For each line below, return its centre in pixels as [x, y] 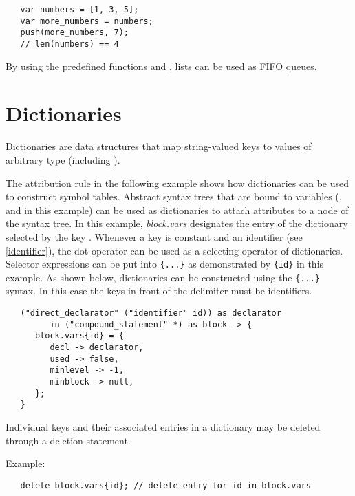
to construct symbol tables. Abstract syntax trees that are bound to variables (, [174, 196]
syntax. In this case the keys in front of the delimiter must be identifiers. [159, 291]
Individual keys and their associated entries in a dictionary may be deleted [163, 426]
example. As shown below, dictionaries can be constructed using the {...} [163, 277]
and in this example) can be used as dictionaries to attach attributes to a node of [177, 209]
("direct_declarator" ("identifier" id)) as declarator [151, 313]
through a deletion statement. [68, 440]
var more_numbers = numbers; [87, 21]
